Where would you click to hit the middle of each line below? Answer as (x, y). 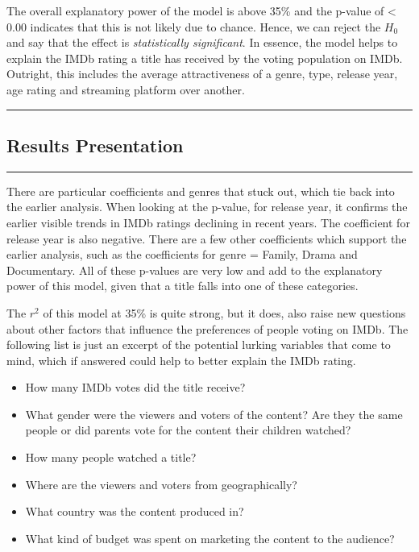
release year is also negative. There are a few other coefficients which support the (207, 238)
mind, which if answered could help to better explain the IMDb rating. (181, 360)
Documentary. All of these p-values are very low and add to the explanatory (195, 270)
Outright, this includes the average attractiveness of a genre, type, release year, (202, 74)
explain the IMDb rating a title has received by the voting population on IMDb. (205, 58)
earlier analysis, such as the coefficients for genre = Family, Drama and (182, 254)
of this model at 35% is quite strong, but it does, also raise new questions (224, 312)
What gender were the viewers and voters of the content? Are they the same (214, 414)
